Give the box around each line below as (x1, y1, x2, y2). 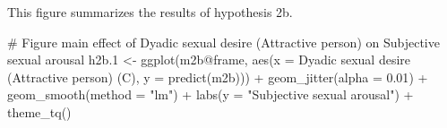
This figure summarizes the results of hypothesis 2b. (7, 3, 293, 21)
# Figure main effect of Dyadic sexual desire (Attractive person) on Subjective (7, 32, 440, 51)
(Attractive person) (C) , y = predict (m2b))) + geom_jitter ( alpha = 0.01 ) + (7, 67, 428, 86)
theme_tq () (7, 102, 72, 121)
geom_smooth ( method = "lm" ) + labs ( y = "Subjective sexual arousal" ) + (7, 85, 414, 104)
